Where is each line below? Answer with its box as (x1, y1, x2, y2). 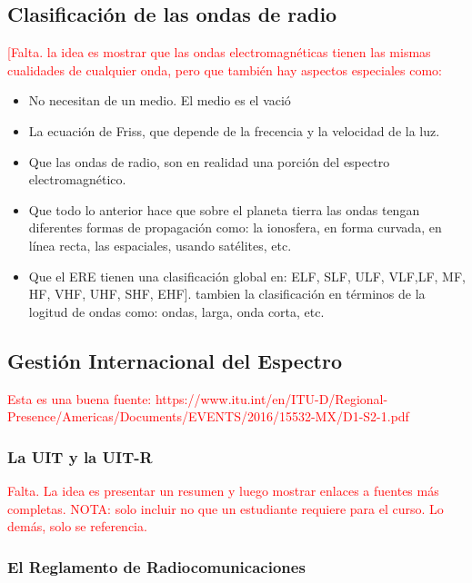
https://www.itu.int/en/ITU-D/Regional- (155, 389, 388, 408)
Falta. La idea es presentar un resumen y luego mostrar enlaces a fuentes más (7, 480, 439, 499)
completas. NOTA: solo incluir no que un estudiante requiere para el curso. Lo (7, 499, 444, 518)
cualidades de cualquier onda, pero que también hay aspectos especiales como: (7, 60, 442, 79)
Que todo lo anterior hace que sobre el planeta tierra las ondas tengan (28, 200, 420, 219)
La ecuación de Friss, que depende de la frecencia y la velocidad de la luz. (28, 121, 440, 140)
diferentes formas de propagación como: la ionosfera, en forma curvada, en (28, 218, 442, 237)
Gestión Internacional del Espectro (7, 346, 343, 374)
